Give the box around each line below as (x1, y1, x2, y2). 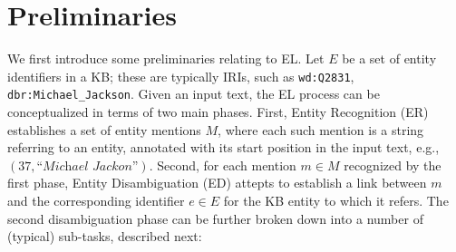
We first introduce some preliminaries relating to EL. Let (7, 49, 325, 68)
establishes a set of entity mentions (7, 120, 201, 139)
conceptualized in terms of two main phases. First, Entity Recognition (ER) (7, 102, 429, 121)
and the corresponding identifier (7, 191, 185, 209)
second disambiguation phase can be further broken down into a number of (7, 208, 423, 228)
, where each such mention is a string (218, 120, 424, 139)
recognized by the (344, 155, 441, 174)
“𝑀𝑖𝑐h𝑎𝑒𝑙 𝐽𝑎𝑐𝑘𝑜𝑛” (36, 160, 139, 173)
